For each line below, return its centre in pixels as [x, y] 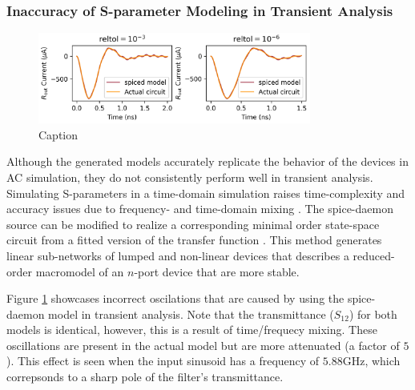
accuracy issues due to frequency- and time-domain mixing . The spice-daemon [200, 209]
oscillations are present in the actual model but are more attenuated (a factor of [203, 345]
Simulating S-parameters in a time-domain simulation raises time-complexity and [206, 193]
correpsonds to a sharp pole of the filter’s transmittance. [145, 377]
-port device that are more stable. [217, 271]
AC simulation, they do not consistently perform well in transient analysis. [190, 177]
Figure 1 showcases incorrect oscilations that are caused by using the [175, 298]
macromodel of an [80, 271]
